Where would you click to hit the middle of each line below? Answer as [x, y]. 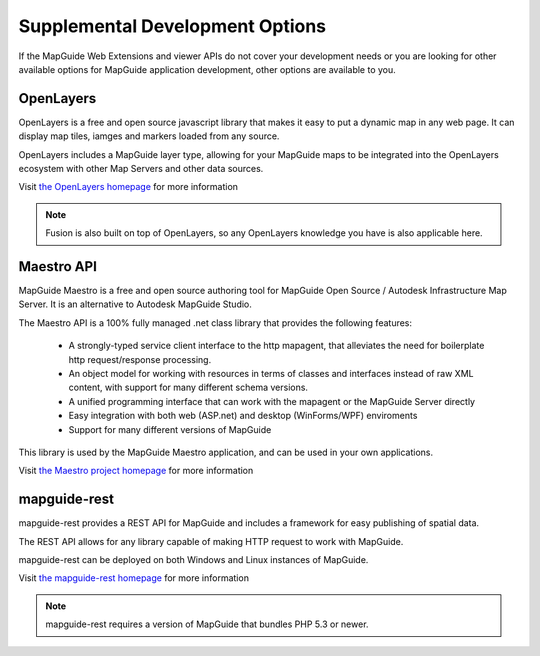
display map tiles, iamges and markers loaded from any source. [149, 136]
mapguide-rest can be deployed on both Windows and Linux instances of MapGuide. [193, 560]
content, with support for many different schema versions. [188, 387]
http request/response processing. [140, 359]
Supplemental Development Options [172, 26]
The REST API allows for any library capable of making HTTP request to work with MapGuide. [211, 541]
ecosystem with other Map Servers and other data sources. [141, 169]
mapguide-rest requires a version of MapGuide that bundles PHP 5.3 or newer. [207, 624]
